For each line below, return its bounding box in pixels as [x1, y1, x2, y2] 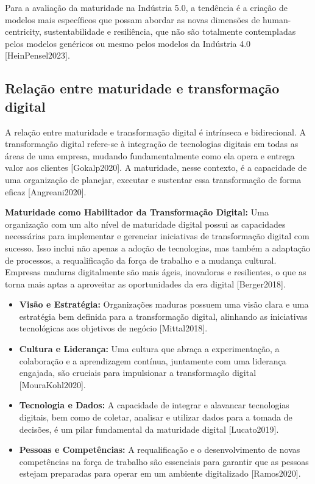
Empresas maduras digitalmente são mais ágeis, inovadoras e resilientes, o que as [5, 265, 306, 278]
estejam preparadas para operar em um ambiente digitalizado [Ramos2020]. [19, 467, 301, 480]
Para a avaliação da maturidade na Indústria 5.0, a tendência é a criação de [5, 1, 288, 13]
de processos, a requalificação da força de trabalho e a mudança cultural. [5, 253, 277, 266]
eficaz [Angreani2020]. [5, 185, 87, 198]
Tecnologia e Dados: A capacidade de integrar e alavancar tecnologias [19, 399, 289, 411]
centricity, [5, 25, 41, 38]
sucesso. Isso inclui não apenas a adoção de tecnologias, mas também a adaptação [5, 241, 311, 254]
